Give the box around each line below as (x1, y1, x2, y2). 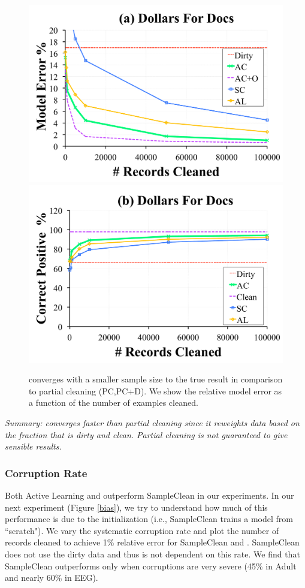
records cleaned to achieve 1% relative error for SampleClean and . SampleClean (5, 536, 300, 548)
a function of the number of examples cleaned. (29, 396, 198, 409)
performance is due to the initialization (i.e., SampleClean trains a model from (5, 512, 293, 525)
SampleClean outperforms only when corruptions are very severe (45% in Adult (5, 559, 297, 572)
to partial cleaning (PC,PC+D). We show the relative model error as (29, 384, 282, 397)
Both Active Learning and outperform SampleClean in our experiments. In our (5, 489, 294, 502)
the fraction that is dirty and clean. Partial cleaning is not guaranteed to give (5, 428, 288, 441)
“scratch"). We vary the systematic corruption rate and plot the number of (5, 524, 279, 536)
